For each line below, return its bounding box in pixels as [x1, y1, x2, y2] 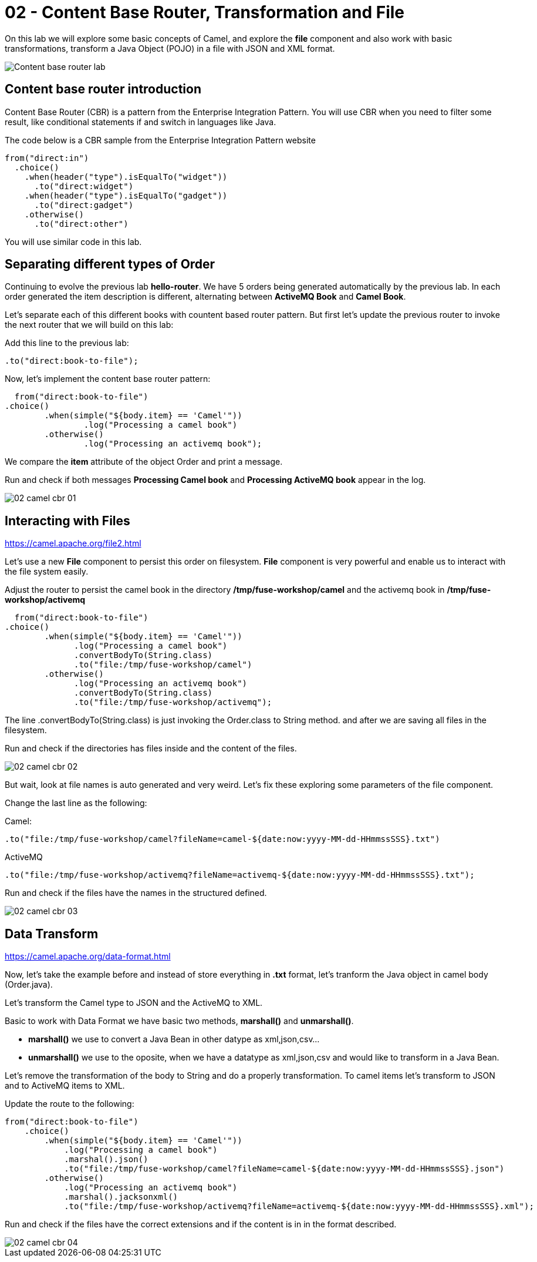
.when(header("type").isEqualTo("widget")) [24, 172, 228, 182]
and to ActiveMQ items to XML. [5, 1080, 125, 1091]
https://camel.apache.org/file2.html [5, 538, 141, 549]
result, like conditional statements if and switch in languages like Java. [5, 116, 276, 127]
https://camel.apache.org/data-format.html [5, 951, 171, 962]
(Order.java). [5, 979, 53, 990]
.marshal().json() [64, 1154, 148, 1164]
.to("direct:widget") [34, 181, 134, 191]
